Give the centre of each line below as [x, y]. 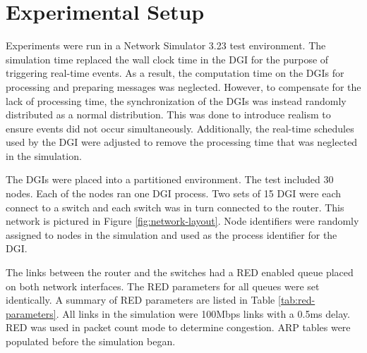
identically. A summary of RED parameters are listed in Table [140, 300]
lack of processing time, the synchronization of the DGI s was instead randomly [176, 100]
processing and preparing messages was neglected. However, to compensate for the [183, 86]
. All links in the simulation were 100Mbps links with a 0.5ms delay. [203, 313]
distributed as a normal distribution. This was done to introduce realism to [168, 114]
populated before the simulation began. [91, 341]
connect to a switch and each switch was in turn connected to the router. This [175, 207]
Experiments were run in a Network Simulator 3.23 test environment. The [166, 45]
